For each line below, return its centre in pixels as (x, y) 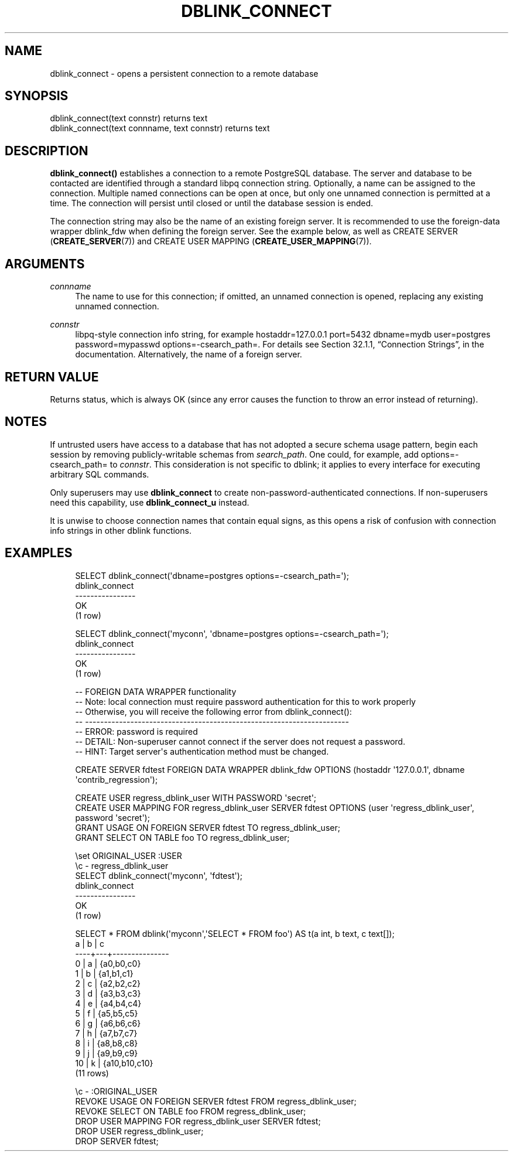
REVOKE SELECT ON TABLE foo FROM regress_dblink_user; (191, 1111)
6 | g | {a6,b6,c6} (108, 1023)
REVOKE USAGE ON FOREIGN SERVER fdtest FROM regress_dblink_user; (216, 1101)
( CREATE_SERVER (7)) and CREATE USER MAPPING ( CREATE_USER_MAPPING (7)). (211, 241)
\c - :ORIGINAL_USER (116, 1091)
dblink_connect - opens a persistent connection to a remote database (184, 73)
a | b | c (90, 943)
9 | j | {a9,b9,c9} (107, 1053)
